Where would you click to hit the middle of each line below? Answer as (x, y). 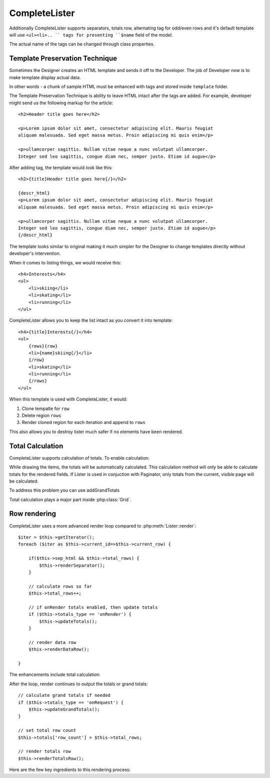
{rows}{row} (43, 346)
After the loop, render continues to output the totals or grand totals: (78, 684)
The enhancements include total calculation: (55, 675)
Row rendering (32, 514)
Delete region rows (41, 416)
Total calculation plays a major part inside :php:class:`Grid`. (70, 499)
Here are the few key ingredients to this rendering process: (70, 770)
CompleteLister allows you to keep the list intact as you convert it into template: (91, 320)
